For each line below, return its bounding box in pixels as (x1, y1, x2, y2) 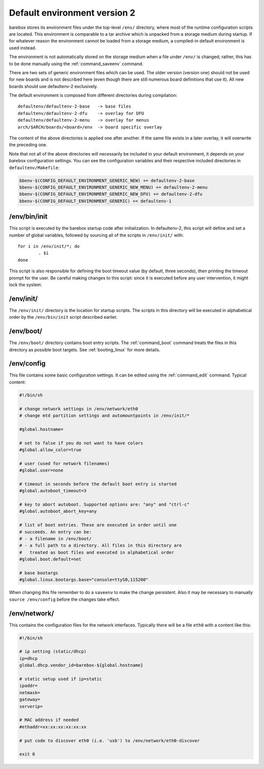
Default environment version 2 (9, 7, 135, 18)
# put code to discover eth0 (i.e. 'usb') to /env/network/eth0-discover (19, 738, 200, 743)
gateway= (19, 697, 41, 703)
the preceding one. (9, 142, 47, 148)
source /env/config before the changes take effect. (9, 596, 120, 602)
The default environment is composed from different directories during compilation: (9, 92, 177, 98)
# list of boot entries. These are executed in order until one (19, 522, 177, 528)
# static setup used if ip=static (19, 676, 102, 681)
